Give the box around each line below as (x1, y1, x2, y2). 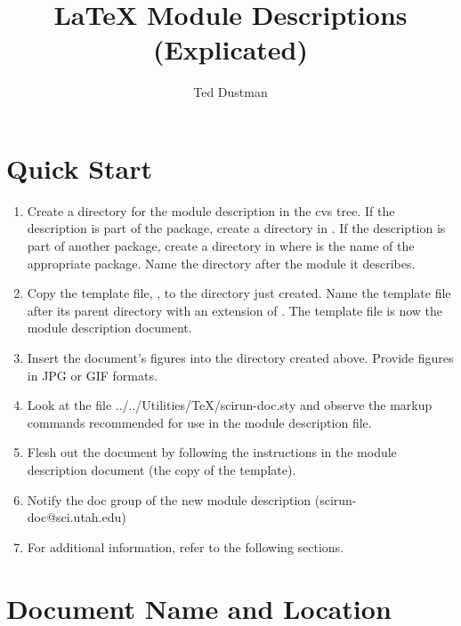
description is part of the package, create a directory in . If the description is (27, 219, 446, 237)
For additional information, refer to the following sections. (27, 537, 344, 556)
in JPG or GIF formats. (27, 365, 158, 384)
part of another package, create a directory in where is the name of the (27, 237, 415, 255)
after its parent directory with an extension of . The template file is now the (27, 301, 443, 319)
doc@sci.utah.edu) (27, 508, 126, 526)
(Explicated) (152, 31, 309, 68)
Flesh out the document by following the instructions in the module (27, 443, 397, 461)
